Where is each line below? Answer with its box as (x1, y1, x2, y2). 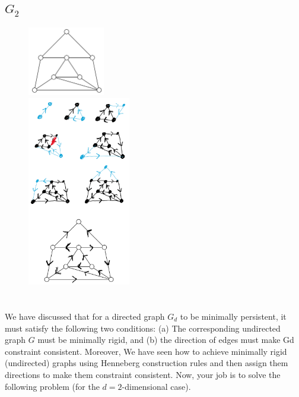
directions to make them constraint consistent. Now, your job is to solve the (5, 368, 281, 380)
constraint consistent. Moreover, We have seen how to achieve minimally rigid (5, 345, 287, 357)
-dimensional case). (122, 380, 191, 392)
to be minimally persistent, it (180, 310, 287, 322)
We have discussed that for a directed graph (5, 310, 165, 322)
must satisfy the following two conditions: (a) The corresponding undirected (5, 322, 281, 334)
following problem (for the (5, 380, 100, 392)
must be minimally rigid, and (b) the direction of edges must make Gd (37, 333, 294, 346)
